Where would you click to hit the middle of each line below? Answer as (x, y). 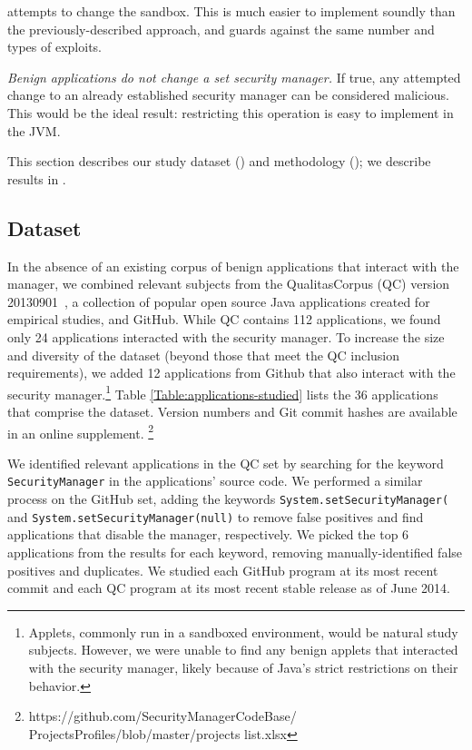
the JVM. (34, 130)
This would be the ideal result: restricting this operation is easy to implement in (231, 112)
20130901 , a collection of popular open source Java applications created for (219, 301)
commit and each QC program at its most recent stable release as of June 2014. (229, 588)
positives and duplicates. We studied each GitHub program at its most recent (223, 570)
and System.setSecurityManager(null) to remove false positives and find (216, 516)
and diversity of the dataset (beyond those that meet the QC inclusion (204, 355)
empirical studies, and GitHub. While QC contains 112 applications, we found (224, 319)
